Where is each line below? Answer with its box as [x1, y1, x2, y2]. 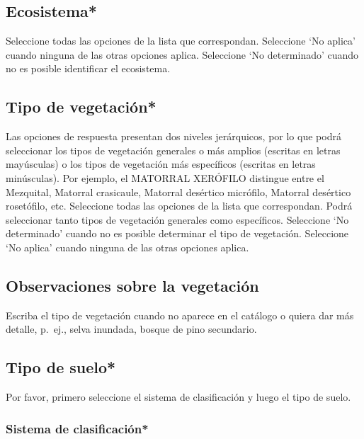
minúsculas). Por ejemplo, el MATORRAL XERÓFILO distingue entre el [6, 170, 324, 185]
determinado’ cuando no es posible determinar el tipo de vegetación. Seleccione [6, 226, 349, 241]
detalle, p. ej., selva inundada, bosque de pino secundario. [6, 321, 257, 336]
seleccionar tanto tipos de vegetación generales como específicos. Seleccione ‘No [6, 212, 349, 227]
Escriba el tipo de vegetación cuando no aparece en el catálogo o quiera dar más [6, 307, 354, 322]
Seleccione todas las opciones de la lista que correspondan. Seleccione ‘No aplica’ [6, 33, 356, 48]
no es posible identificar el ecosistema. [6, 61, 171, 76]
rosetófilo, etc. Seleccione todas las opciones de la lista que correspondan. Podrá [6, 198, 353, 213]
